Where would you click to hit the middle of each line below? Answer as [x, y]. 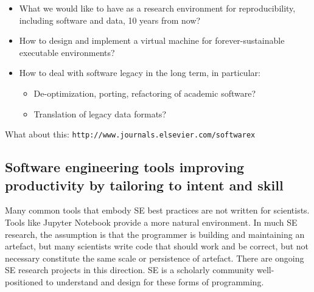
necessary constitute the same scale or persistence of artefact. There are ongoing [155, 258]
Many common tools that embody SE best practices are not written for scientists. [157, 210]
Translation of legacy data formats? [100, 113]
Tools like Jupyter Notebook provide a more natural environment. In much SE [151, 222]
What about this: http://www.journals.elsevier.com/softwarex [130, 134]
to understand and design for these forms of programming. [155, 281]
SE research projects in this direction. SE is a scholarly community [130, 270]
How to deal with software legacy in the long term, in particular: [140, 73]
